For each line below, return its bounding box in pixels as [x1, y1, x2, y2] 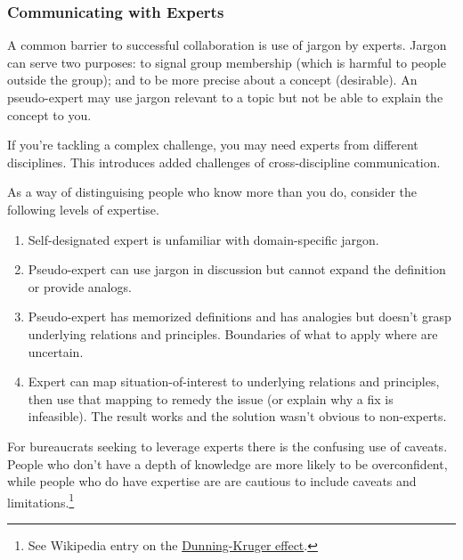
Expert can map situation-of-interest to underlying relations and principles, [28, 372, 440, 391]
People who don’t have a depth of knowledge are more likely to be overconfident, [7, 454, 448, 473]
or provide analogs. [28, 277, 132, 296]
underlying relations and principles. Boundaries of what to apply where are [28, 324, 438, 343]
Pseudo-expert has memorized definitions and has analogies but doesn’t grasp [28, 307, 451, 326]
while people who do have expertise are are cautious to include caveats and [7, 472, 417, 491]
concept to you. [7, 105, 92, 124]
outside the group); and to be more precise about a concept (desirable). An [7, 70, 418, 89]
